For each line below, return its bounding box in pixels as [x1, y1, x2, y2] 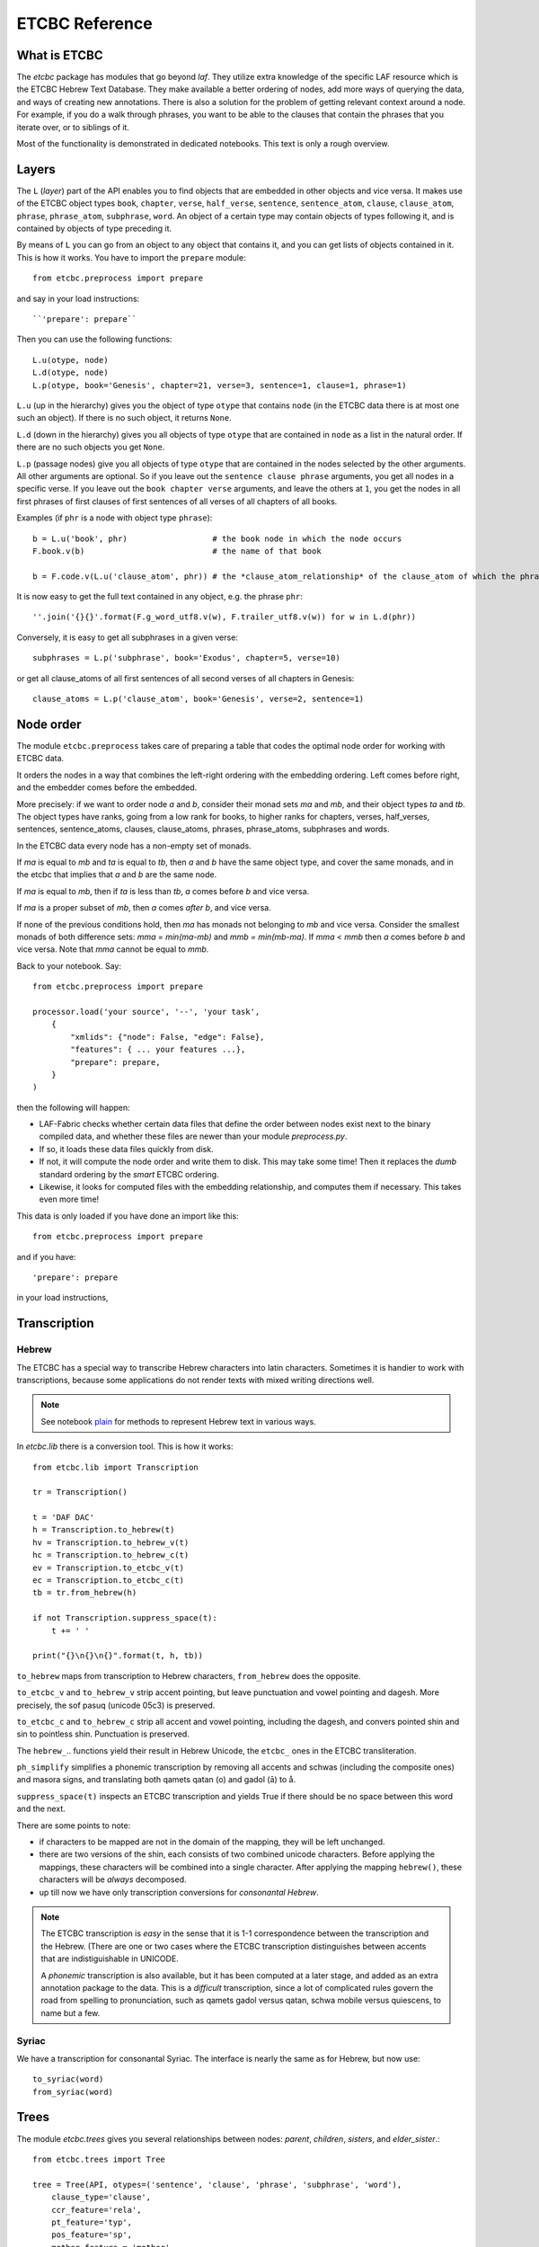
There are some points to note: [16, 1820, 131, 1831]
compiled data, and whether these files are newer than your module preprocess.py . [39, 1131, 348, 1141]
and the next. [16, 1803, 66, 1815]
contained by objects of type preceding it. [16, 223, 172, 234]
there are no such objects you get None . [16, 441, 165, 453]
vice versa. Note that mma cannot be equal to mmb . [16, 944, 209, 955]
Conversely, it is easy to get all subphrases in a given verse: [16, 632, 238, 643]
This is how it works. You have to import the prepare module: [16, 252, 246, 262]
